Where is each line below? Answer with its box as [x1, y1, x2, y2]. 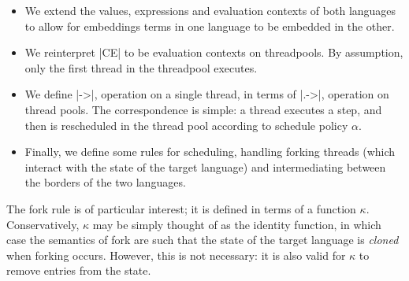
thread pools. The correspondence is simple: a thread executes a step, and [24, 101, 382, 117]
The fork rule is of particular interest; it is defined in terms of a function [6, 200, 356, 216]
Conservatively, [6, 216, 80, 232]
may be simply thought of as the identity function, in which [92, 216, 381, 232]
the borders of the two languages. [24, 174, 186, 190]
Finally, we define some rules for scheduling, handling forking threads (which [24, 143, 396, 160]
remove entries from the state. [6, 262, 151, 279]
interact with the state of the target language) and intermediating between [24, 158, 386, 175]
